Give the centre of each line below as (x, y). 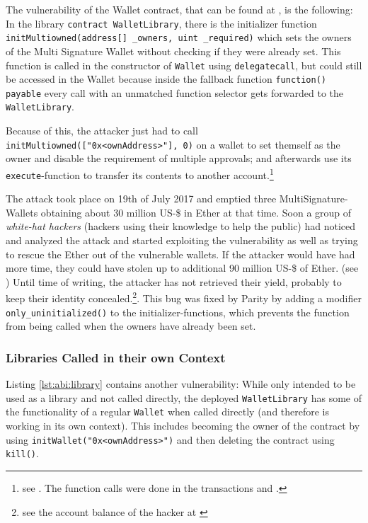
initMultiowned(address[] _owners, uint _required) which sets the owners (179, 37)
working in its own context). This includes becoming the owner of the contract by (183, 426)
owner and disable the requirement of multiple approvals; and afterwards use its (179, 158)
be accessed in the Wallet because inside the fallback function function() (166, 79)
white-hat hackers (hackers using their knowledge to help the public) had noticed (181, 226)
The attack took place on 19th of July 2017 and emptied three (141, 199)
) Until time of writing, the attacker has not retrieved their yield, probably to (174, 281)
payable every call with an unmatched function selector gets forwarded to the (175, 92)
